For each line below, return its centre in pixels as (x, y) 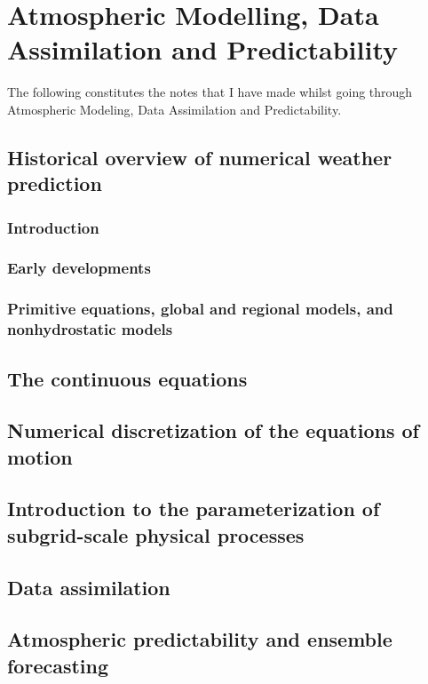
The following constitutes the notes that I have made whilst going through (210, 92)
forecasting (58, 665)
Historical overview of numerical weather (200, 157)
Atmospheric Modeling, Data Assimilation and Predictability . (174, 109)
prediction (55, 183)
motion (40, 456)
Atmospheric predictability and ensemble (200, 639)
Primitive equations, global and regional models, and (200, 309)
